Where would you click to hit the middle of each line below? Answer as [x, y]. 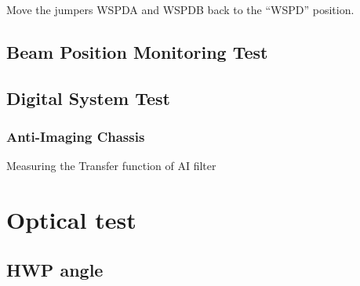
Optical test [71, 220]
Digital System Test [88, 98]
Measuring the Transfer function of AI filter [111, 166]
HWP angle [55, 269]
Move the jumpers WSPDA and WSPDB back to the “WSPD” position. [180, 9]
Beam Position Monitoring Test [137, 51]
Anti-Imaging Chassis [76, 137]
